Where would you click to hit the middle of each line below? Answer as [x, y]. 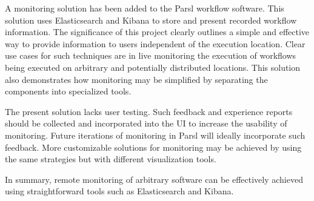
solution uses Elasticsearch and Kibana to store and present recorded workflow [151, 20]
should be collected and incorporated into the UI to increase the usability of [146, 123]
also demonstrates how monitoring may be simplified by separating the [136, 79]
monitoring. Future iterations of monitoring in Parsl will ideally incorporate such [155, 135]
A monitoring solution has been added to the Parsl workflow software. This [145, 8]
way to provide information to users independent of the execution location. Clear [155, 43]
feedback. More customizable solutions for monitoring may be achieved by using [153, 147]
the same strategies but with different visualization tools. [111, 159]
